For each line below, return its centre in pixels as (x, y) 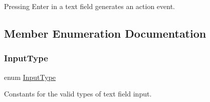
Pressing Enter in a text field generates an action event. (89, 6)
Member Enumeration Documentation (105, 33)
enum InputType (30, 77)
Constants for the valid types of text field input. (78, 94)
